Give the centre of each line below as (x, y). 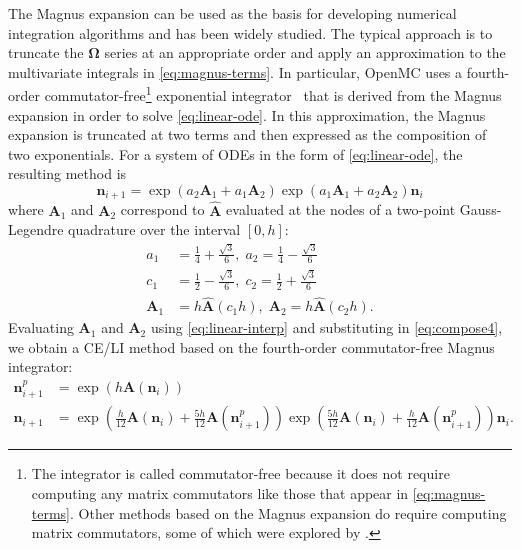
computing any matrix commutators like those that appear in (220, 492)
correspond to (162, 209)
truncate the (46, 52)
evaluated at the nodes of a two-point (341, 209)
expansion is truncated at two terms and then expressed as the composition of (247, 134)
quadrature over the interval (154, 229)
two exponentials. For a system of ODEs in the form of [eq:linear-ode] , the (235, 153)
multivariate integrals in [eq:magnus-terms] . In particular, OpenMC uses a (235, 71)
